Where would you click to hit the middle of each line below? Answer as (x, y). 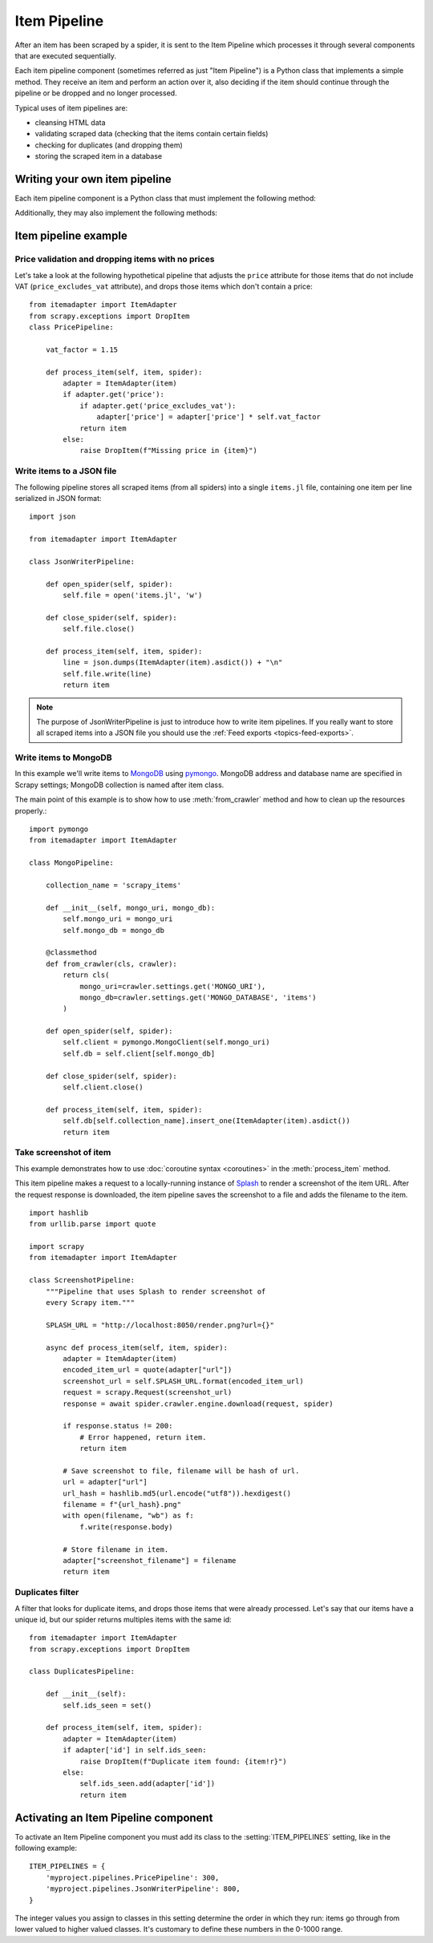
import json (53, 517)
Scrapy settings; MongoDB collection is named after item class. (119, 785)
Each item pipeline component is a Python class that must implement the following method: (165, 198)
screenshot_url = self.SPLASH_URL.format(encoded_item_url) (183, 1381)
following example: (46, 1848)
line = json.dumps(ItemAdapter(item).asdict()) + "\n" (173, 662)
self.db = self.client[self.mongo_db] (139, 1053)
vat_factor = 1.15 (82, 349)
